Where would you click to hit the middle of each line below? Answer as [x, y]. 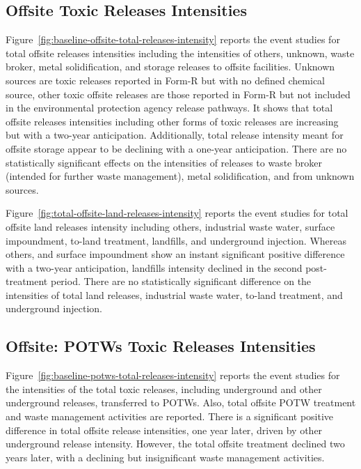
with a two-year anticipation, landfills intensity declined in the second [154, 267]
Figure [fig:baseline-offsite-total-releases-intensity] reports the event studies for [173, 39]
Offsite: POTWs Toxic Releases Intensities [161, 346]
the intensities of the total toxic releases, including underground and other [164, 389]
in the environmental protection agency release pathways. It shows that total [169, 108]
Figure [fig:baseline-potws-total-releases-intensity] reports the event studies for [173, 375]
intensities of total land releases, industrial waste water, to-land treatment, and [174, 294]
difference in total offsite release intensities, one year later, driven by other [164, 430]
